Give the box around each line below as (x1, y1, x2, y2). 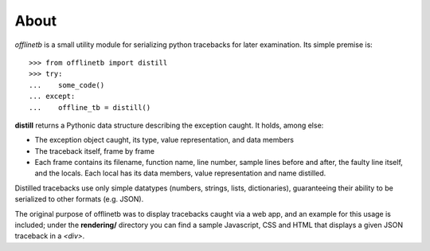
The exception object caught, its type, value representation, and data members (34, 135, 295, 145)
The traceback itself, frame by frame (34, 146, 155, 155)
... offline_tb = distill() (29, 103, 151, 112)
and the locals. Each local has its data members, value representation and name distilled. (34, 168, 326, 178)
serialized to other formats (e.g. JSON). (14, 194, 144, 204)
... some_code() (29, 80, 105, 89)
